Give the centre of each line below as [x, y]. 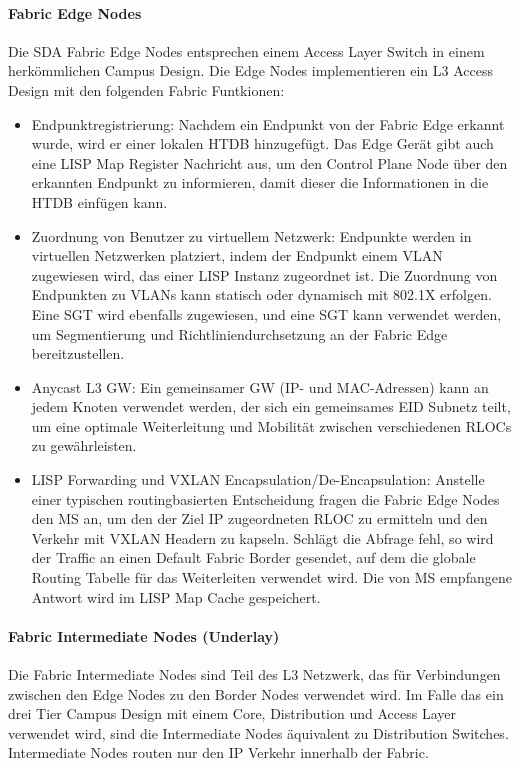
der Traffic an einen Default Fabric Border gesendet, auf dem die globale [253, 557]
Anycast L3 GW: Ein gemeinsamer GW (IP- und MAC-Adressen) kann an [260, 386]
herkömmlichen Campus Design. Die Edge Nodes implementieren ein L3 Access [250, 70]
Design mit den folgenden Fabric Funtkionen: [146, 89]
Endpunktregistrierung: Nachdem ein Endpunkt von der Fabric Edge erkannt [268, 123]
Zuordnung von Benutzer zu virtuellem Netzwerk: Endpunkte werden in [251, 235]
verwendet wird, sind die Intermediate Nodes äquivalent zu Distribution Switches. [258, 732]
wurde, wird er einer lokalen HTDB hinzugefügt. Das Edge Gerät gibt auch [262, 143]
